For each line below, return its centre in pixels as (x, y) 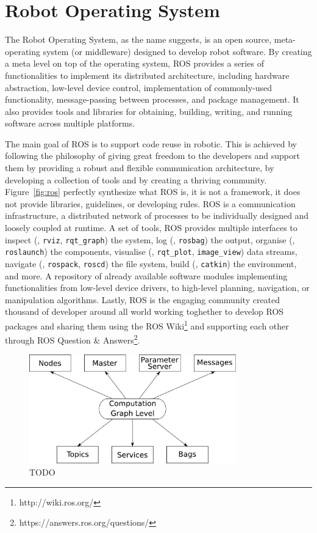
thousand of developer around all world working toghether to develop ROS (144, 311)
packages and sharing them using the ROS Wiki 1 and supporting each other (147, 325)
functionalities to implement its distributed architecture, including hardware (147, 75)
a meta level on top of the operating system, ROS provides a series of (134, 63)
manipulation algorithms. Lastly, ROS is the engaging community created (143, 299)
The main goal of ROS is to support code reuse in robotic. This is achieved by (151, 143)
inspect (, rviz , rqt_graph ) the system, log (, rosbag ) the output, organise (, (150, 239)
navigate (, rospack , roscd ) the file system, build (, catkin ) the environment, (151, 263)
